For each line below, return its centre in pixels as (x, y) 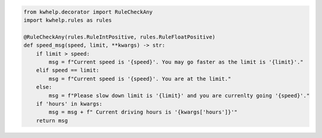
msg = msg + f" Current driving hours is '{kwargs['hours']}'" (143, 112)
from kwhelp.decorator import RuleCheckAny (88, 12)
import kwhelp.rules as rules (68, 20)
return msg (52, 120)
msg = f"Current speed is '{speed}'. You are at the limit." (140, 79)
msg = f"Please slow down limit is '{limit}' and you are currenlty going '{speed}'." (179, 95)
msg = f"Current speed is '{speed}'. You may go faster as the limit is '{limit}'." (176, 62)
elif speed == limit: (68, 70)
